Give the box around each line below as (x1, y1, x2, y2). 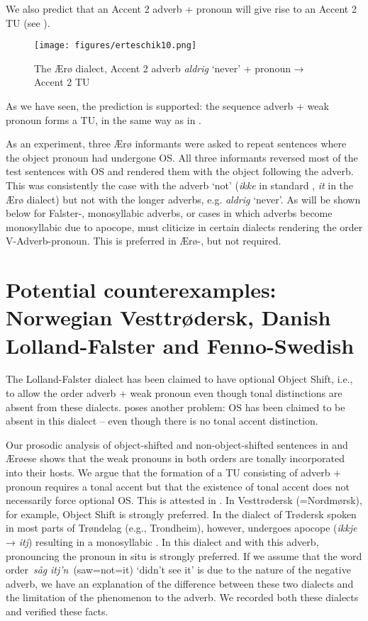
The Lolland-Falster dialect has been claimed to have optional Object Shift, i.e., (6, 371, 353, 386)
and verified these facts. (6, 603, 108, 618)
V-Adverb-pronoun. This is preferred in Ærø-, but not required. (6, 233, 281, 248)
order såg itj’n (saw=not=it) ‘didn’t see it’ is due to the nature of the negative (6, 562, 351, 577)
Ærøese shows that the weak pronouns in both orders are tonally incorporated (6, 451, 345, 466)
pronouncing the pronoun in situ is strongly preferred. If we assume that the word (6, 548, 362, 563)
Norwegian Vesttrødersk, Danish (6, 303, 331, 332)
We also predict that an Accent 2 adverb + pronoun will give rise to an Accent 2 (6, 1, 357, 16)
